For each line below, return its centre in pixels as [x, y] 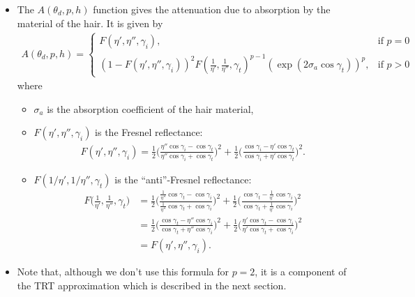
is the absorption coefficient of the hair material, [150, 108]
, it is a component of [301, 272]
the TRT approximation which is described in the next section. [152, 285]
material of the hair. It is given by [90, 23]
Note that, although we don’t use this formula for [123, 272]
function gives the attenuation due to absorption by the [212, 9]
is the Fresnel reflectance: [149, 132]
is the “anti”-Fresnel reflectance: [183, 180]
